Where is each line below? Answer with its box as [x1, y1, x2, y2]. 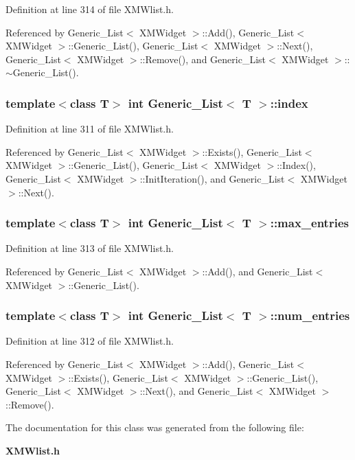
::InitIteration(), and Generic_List [139, 171, 285, 185]
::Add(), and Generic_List [202, 264, 313, 278]
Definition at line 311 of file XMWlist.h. [5, 122, 174, 136]
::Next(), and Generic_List [139, 384, 253, 398]
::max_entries [270, 214, 349, 231]
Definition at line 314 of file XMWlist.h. [5, 2, 174, 16]
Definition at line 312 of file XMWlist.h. [5, 334, 174, 348]
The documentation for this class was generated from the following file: [5, 420, 304, 435]
